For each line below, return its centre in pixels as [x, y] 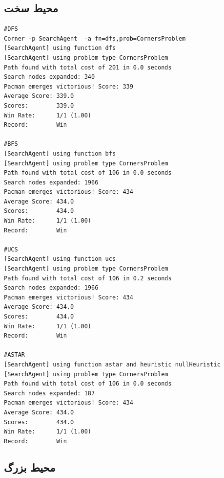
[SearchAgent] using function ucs [60, 259]
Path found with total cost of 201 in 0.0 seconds [88, 67]
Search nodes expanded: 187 [50, 393]
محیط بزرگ [30, 467]
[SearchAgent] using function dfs [60, 48]
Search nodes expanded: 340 [50, 77]
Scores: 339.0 [39, 105]
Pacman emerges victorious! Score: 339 [69, 86]
